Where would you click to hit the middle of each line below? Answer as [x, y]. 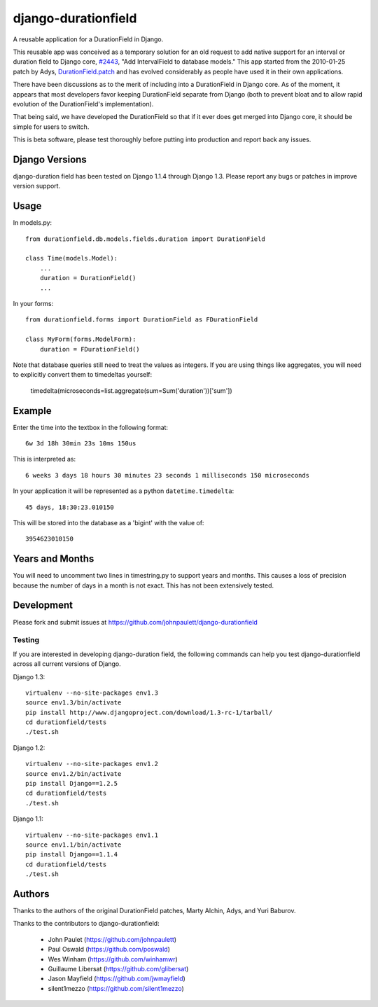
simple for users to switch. [51, 127]
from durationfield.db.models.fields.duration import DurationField [145, 239]
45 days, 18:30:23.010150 [70, 507]
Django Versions [50, 159]
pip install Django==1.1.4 [72, 855]
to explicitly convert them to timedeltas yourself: [83, 375]
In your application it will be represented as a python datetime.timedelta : [124, 491]
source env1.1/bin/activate [73, 845]
